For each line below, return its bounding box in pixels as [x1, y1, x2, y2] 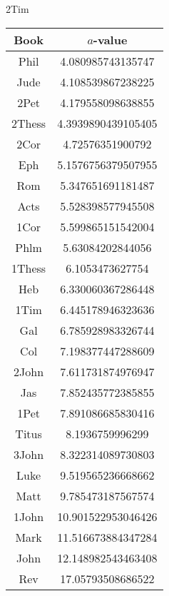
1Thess [11, 259, 46, 276]
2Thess [11, 114, 46, 131]
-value [93, 31, 128, 48]
